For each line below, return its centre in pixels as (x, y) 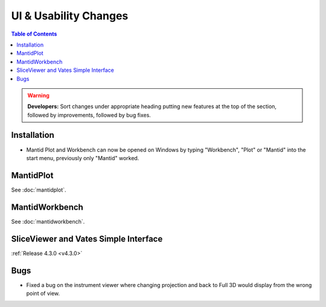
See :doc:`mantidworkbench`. (48, 221)
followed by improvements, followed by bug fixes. (89, 115)
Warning (38, 95)
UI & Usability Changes (70, 16)
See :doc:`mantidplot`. (39, 190)
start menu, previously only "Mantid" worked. (83, 158)
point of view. (43, 293)
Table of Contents (34, 34)
